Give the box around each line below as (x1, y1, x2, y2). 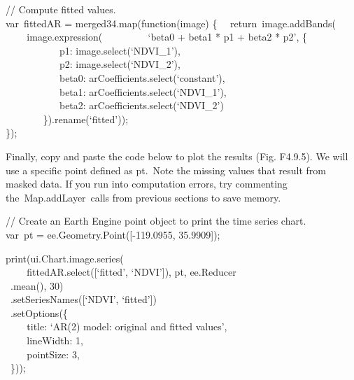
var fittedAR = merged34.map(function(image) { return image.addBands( (6, 15, 336, 30)
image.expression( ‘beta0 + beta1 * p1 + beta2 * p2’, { (27, 29, 308, 44)
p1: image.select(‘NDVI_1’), (59, 43, 180, 57)
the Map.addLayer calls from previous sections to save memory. (6, 190, 281, 204)
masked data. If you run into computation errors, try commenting (6, 176, 288, 191)
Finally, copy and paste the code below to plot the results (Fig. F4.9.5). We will (6, 148, 348, 163)
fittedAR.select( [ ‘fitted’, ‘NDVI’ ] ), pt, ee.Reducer (27, 265, 236, 279)
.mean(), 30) (10, 278, 64, 293)
